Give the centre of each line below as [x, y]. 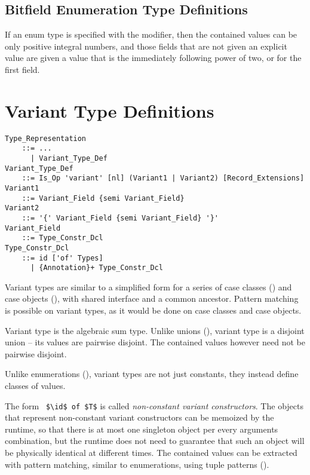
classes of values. [35, 386]
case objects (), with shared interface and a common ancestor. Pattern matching [152, 298]
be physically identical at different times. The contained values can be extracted [151, 453]
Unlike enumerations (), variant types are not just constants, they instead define [152, 374]
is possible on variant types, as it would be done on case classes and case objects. [153, 310]
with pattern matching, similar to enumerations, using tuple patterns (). [137, 464]
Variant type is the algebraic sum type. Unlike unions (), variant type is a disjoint [155, 330]
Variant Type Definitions [110, 110]
